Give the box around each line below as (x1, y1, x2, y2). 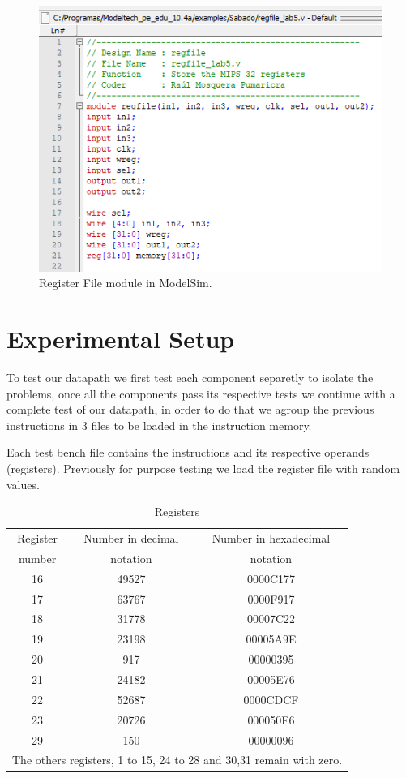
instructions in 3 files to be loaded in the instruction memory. (6, 416, 312, 433)
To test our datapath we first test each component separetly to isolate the (6, 369, 374, 386)
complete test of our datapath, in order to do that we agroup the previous (6, 401, 374, 418)
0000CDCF (243, 690, 299, 707)
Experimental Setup (6, 322, 235, 355)
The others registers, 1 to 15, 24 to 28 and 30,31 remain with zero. (12, 751, 343, 768)
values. (6, 475, 40, 492)
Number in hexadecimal (212, 530, 331, 547)
